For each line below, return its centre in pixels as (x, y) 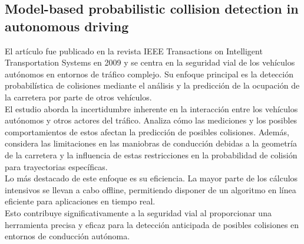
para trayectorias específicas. (56, 166)
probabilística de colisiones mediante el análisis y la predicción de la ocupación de (152, 85)
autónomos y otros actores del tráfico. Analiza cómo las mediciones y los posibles (151, 120)
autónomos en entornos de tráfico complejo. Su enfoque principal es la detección (149, 74)
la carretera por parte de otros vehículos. (78, 97)
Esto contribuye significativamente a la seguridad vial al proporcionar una (138, 212)
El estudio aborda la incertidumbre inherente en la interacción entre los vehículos (151, 108)
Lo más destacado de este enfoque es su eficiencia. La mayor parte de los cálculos (151, 178)
